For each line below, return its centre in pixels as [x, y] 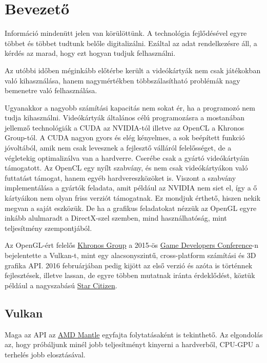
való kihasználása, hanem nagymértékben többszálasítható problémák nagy [122, 80]
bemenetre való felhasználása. [51, 90]
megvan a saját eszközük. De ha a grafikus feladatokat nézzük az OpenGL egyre [131, 208]
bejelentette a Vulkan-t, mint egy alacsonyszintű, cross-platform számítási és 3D [130, 255]
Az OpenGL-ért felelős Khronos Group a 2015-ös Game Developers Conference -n [132, 245]
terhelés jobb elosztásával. [45, 354]
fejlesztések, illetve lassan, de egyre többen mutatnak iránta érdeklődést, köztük [130, 275]
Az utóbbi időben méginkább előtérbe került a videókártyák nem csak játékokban [133, 70]
